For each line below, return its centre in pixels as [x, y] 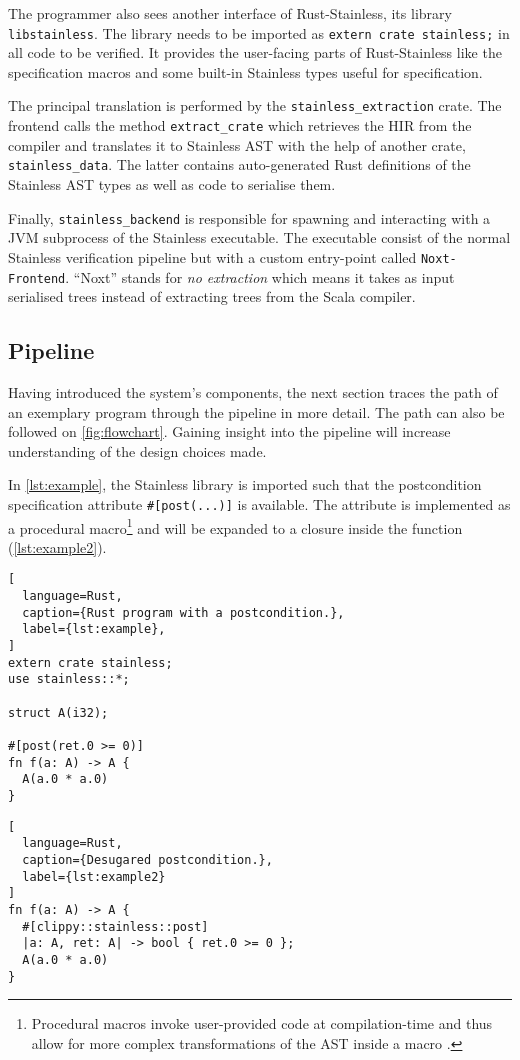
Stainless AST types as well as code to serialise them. [172, 184]
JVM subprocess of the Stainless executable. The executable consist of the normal [259, 237]
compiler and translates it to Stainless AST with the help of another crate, [237, 144]
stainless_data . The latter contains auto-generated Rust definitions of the [239, 164]
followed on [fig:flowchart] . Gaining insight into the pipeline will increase [229, 431]
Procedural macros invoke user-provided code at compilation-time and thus [262, 1023]
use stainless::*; [69, 679]
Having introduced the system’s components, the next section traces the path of [253, 391]
